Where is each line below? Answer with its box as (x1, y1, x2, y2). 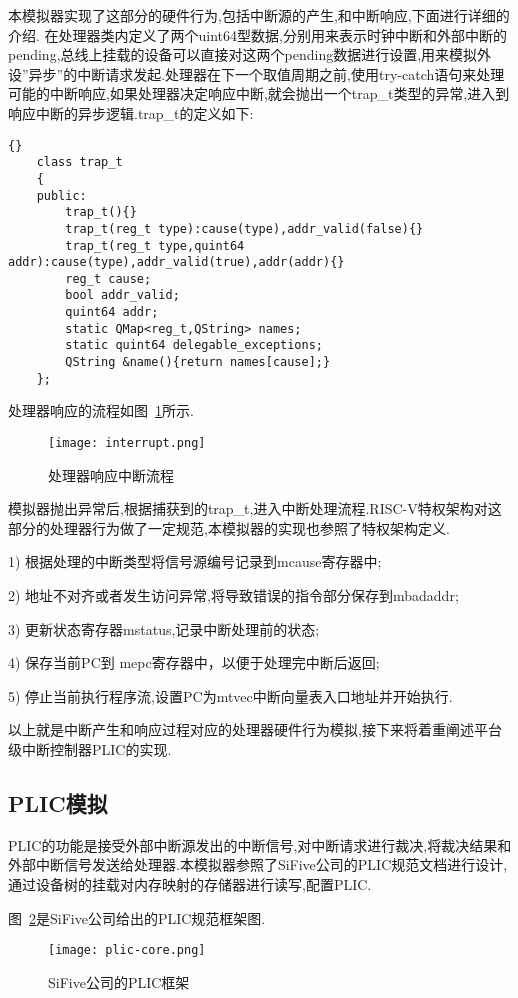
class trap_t (36, 155, 123, 170)
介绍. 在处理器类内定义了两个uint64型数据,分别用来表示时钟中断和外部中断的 (8, 24, 507, 45)
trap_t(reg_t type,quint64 (65, 238, 245, 253)
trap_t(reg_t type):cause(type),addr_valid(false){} (65, 221, 424, 236)
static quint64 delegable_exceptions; (65, 338, 323, 353)
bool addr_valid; (65, 288, 180, 303)
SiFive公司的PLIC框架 (48, 971, 190, 992)
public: (36, 188, 87, 203)
